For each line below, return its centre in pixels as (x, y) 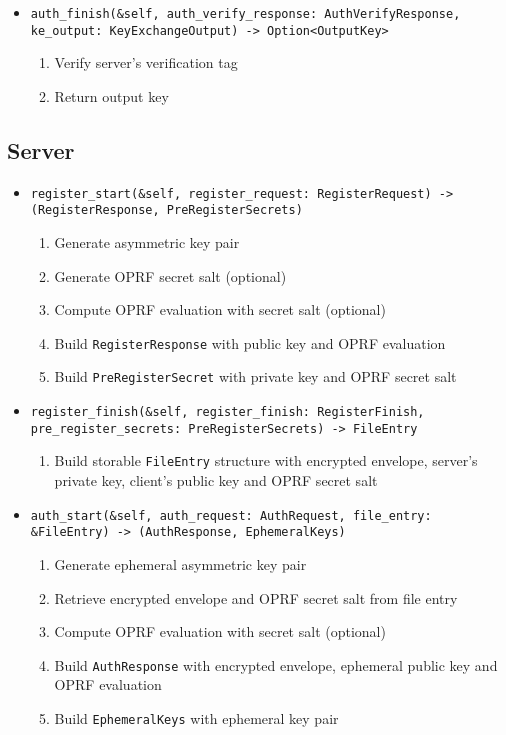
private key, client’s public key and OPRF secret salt (216, 480)
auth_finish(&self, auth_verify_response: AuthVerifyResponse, (245, 14)
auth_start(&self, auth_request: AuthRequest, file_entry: (231, 515)
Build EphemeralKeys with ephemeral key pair (196, 718)
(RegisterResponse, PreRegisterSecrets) (166, 210)
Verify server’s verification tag (146, 62)
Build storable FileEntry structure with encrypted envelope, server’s (266, 460)
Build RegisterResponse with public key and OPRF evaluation (250, 342)
